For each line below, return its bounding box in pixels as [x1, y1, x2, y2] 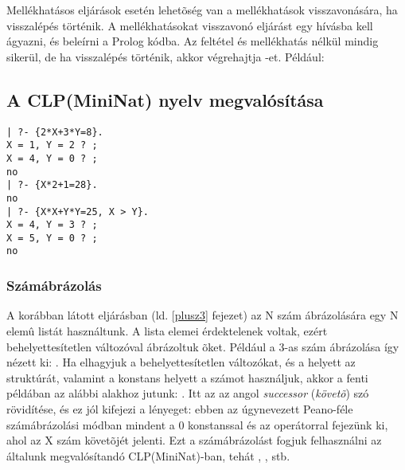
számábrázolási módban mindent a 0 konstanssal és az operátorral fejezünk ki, [6, 416, 388, 433]
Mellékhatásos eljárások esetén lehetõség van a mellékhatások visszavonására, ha [6, 2, 398, 18]
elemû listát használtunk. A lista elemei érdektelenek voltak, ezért [6, 322, 328, 339]
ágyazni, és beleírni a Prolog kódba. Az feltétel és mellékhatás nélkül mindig [6, 33, 379, 49]
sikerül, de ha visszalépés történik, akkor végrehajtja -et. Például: [6, 48, 325, 65]
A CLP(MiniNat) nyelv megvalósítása [6, 87, 324, 112]
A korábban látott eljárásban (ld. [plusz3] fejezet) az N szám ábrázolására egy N [6, 307, 399, 323]
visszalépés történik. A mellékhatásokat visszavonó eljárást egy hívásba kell [6, 17, 373, 33]
